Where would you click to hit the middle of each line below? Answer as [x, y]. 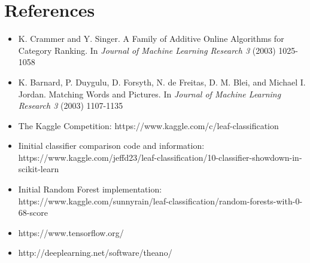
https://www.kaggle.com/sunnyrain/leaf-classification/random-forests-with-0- [160, 201]
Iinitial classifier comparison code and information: [111, 146]
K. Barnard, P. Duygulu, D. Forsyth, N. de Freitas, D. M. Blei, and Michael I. [162, 82]
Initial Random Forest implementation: [90, 189]
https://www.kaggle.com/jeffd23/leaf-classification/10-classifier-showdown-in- [160, 157]
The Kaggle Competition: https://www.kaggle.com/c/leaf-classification [148, 125]
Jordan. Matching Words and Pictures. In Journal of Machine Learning [150, 94]
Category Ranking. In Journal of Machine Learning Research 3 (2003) [147, 50]
